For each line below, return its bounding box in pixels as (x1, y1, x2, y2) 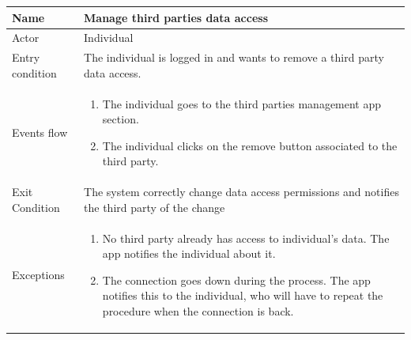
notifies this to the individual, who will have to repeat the (102, 287, 383, 304)
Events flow (12, 124, 68, 141)
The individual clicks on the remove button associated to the (102, 137, 398, 153)
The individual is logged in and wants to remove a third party (84, 49, 384, 66)
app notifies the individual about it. (102, 245, 276, 262)
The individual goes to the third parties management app (102, 95, 382, 111)
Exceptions (12, 266, 65, 282)
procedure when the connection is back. (102, 303, 294, 319)
